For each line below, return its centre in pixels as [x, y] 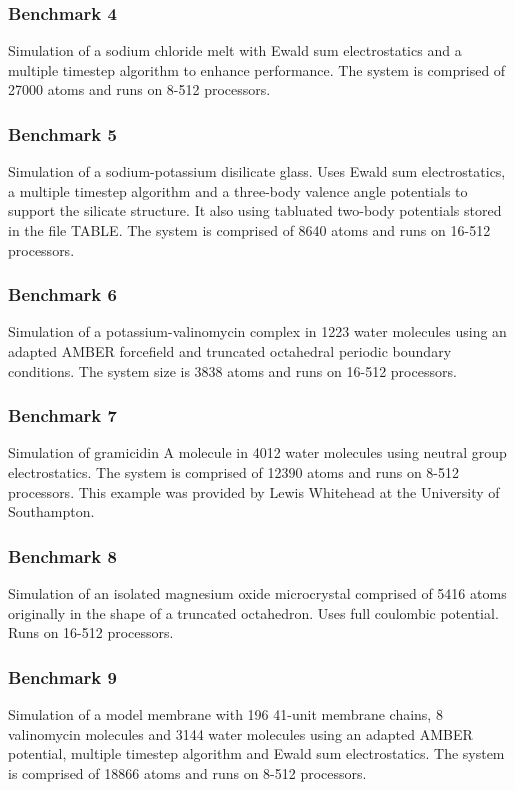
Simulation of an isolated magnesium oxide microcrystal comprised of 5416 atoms [257, 593]
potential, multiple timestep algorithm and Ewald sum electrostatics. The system [256, 753]
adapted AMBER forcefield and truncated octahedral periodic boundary [230, 351]
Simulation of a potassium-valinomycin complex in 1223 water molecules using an [257, 331]
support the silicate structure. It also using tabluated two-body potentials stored [255, 210]
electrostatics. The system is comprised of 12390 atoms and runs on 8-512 [233, 472]
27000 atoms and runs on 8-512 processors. [139, 89]
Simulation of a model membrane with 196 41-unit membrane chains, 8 [225, 714]
